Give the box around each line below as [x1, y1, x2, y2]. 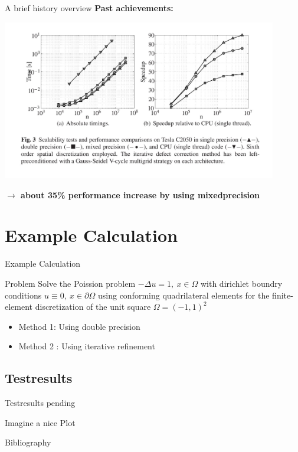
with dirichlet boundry [200, 277, 283, 289]
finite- [272, 289, 293, 301]
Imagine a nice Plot [5, 416, 76, 428]
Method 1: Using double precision [18, 320, 140, 332]
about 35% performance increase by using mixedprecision [21, 188, 260, 201]
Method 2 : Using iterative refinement [18, 340, 155, 352]
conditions [5, 289, 42, 301]
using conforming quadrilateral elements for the [98, 289, 270, 301]
